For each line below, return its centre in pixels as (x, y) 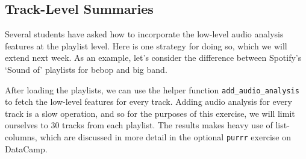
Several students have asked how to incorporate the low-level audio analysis (144, 34)
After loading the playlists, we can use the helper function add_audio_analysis (152, 89)
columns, (21, 137)
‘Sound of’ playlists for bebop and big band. (86, 69)
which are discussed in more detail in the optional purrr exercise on (165, 137)
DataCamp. (26, 148)
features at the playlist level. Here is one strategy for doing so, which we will (146, 45)
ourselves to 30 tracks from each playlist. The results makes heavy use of (139, 125)
